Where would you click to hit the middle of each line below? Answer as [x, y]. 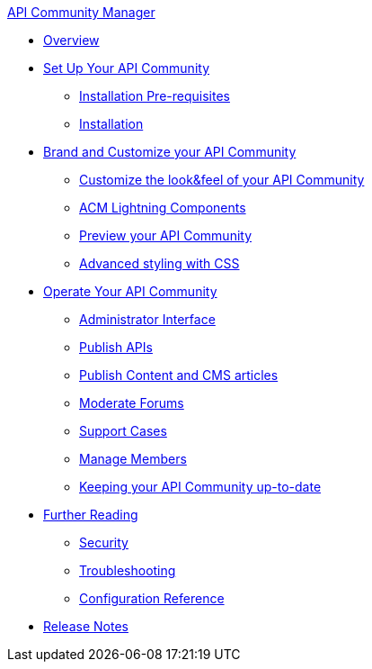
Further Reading [91, 515]
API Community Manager [81, 12]
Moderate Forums [132, 403]
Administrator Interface [147, 319]
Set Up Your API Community [127, 68]
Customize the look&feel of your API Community [222, 180]
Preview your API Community [166, 235]
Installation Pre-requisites [155, 96]
